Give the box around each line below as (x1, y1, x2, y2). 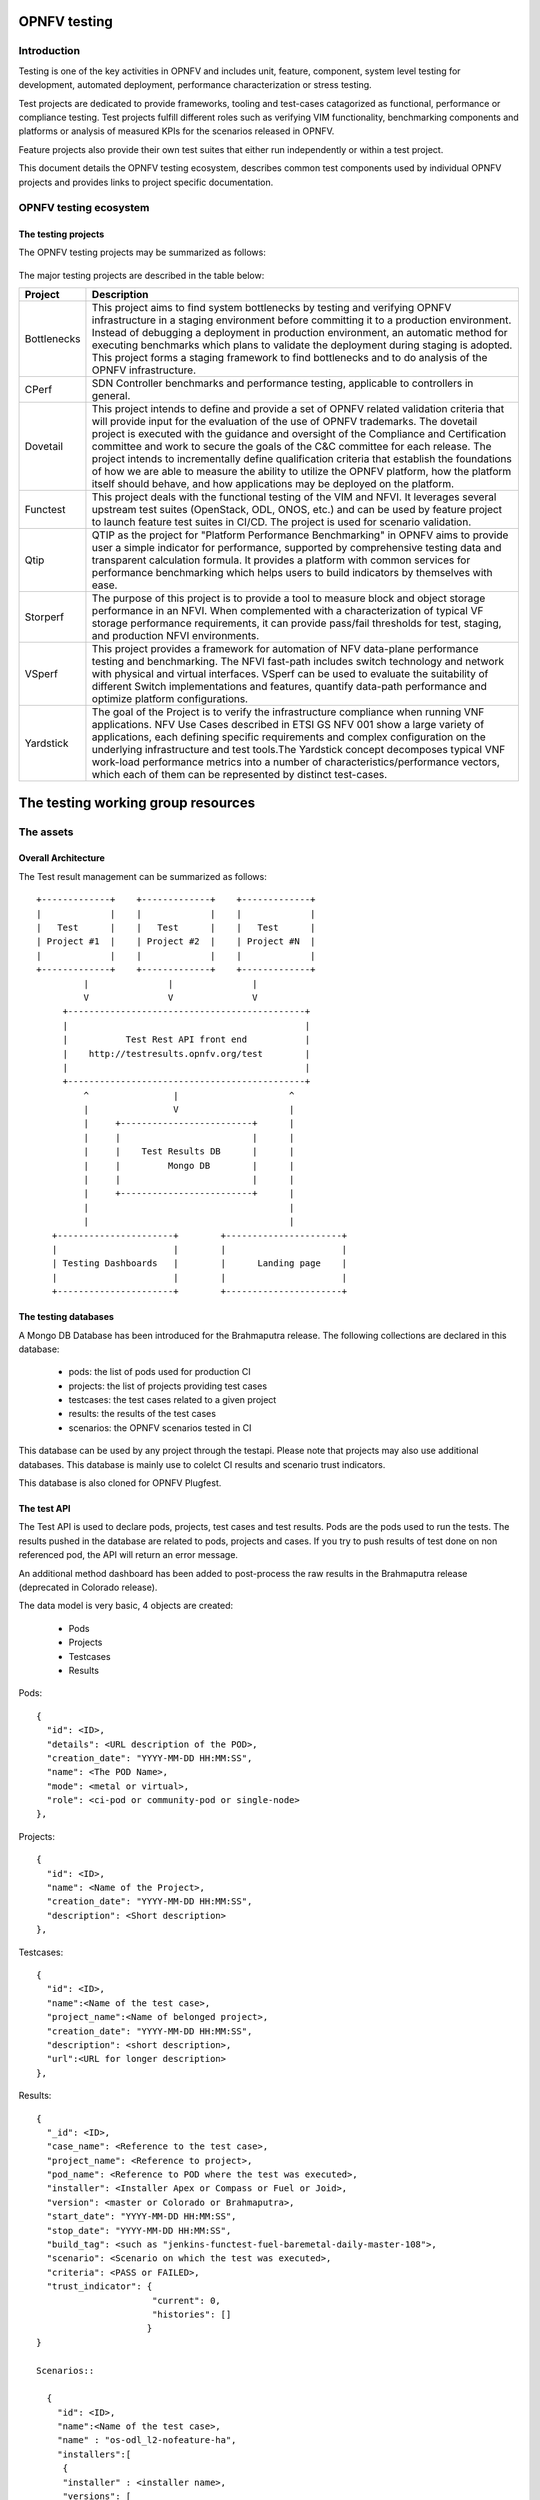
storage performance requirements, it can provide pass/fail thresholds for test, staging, (91, 616, 502, 630)
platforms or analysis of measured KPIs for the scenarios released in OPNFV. (18, 125, 335, 137)
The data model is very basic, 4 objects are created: (18, 1600, 234, 1612)
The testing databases (18, 1311, 115, 1323)
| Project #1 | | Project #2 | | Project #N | (36, 936, 316, 947)
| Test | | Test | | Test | (36, 921, 316, 933)
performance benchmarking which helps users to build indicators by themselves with (91, 566, 494, 580)
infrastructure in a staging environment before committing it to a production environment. (91, 313, 512, 327)
